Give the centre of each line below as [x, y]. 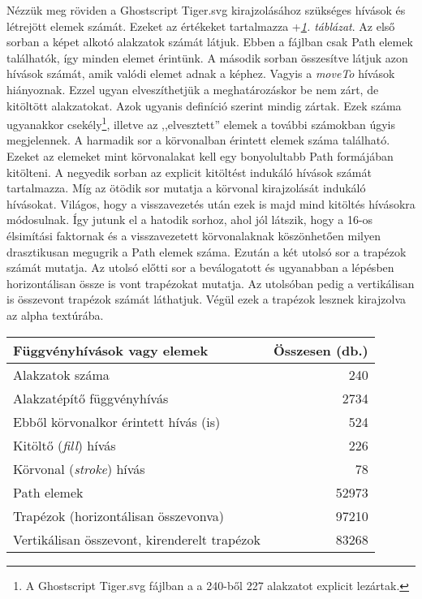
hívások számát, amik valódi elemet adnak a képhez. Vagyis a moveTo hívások [201, 73]
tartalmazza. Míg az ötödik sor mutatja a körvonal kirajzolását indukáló [186, 188]
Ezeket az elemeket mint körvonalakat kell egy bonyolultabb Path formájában [200, 156]
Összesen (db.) [321, 350]
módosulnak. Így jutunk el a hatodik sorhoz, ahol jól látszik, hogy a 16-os [190, 220]
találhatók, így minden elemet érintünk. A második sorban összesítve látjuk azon [207, 57]
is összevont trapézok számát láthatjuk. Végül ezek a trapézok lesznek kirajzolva [206, 299]
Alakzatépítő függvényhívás [91, 398]
